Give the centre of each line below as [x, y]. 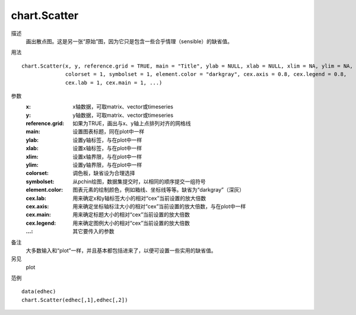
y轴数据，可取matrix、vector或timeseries [123, 115]
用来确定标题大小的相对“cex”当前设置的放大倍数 [131, 215]
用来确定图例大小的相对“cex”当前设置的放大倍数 [131, 223]
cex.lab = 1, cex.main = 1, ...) [114, 82]
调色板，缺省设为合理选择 [104, 173]
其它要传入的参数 [93, 231]
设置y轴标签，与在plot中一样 [107, 140]
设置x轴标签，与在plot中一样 [107, 148]
